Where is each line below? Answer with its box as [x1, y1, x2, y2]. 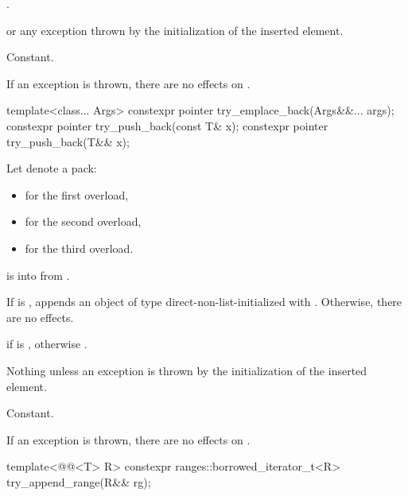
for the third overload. [25, 239, 134, 256]
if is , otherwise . [6, 335, 87, 352]
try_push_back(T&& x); [6, 133, 130, 149]
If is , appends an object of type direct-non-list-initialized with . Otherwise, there [6, 293, 402, 310]
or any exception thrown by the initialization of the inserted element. [6, 21, 344, 38]
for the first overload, [25, 186, 129, 203]
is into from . [6, 266, 70, 283]
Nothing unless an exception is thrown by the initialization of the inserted [6, 362, 367, 378]
